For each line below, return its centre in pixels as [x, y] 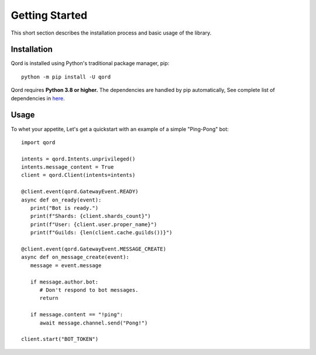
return [49, 298]
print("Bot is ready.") [64, 208]
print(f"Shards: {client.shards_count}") [91, 216]
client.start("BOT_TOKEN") [60, 339]
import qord [38, 142]
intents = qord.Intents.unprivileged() [78, 159]
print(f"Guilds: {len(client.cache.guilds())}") [101, 233]
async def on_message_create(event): [75, 257]
